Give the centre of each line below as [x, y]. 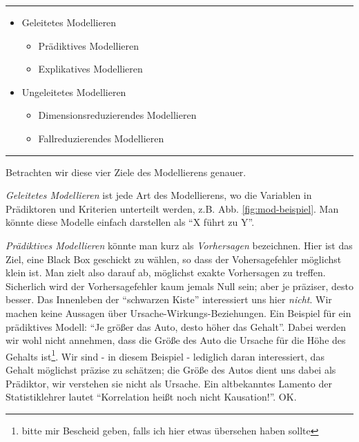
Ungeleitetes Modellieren [74, 92]
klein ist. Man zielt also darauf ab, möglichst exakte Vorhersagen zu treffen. [166, 272]
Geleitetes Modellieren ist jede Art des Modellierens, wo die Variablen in [159, 195]
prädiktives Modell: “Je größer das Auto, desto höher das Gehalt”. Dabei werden [176, 326]
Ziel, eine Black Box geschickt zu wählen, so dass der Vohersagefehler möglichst [174, 259]
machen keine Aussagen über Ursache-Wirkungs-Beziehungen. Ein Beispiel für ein [178, 313]
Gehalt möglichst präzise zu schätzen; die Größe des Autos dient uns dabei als [171, 369]
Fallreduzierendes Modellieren [101, 138]
